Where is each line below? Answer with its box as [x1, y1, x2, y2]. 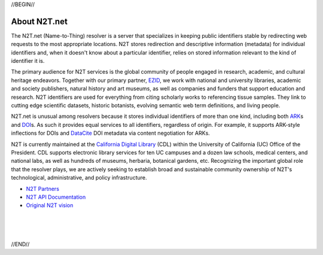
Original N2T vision [26, 202, 74, 209]
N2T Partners [26, 185, 60, 192]
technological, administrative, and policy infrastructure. [11, 174, 147, 181]
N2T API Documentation [26, 193, 86, 201]
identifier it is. [11, 57, 45, 65]
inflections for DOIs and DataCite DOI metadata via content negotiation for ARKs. [11, 129, 211, 137]
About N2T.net [11, 16, 68, 26]
